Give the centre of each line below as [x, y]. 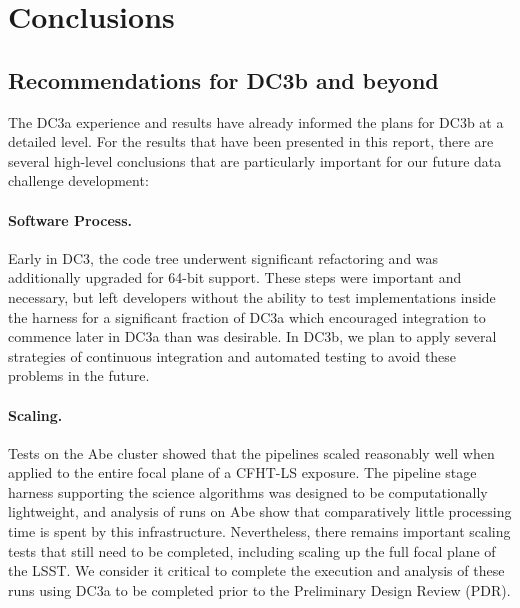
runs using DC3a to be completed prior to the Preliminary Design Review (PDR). [259, 589]
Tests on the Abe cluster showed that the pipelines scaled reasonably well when [251, 452]
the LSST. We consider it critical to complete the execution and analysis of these [256, 570]
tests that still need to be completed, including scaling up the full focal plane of [252, 550]
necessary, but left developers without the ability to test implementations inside [252, 296]
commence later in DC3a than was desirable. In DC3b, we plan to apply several [252, 336]
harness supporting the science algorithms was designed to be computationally [248, 491]
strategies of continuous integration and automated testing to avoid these [232, 355]
